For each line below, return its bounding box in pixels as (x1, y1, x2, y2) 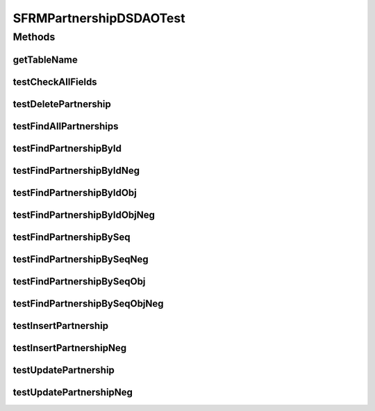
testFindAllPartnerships (12, 120, 119, 132)
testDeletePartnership (12, 98, 111, 110)
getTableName (12, 54, 78, 65)
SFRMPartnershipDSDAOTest (12, 10, 185, 26)
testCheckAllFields (12, 76, 97, 88)
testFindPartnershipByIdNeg (12, 164, 140, 177)
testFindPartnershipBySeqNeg (12, 253, 149, 265)
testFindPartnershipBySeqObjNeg (12, 298, 164, 309)
